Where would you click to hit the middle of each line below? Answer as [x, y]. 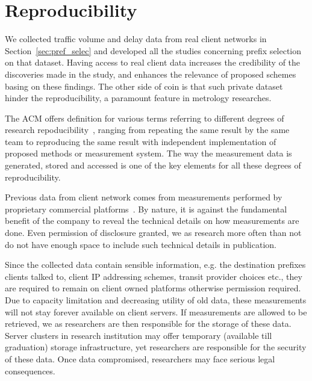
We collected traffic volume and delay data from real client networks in [136, 39]
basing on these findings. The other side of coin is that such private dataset [144, 86]
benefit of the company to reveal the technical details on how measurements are [152, 221]
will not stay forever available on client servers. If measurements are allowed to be [156, 311]
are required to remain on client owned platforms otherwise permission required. [153, 288]
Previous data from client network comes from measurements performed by [144, 197]
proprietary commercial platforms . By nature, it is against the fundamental [146, 209]
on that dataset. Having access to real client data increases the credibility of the [153, 62]
